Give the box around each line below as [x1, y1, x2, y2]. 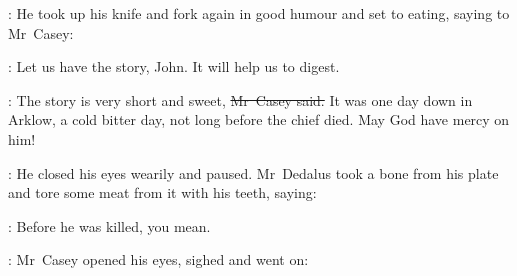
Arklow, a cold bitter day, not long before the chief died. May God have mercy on [8, 109, 510, 130]
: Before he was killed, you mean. [8, 215, 211, 236]
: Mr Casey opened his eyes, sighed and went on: [8, 249, 309, 270]
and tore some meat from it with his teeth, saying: [8, 182, 317, 203]
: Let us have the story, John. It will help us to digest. [8, 56, 340, 77]
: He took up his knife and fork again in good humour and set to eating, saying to [8, 3, 510, 23]
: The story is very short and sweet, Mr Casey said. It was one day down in [8, 89, 473, 110]
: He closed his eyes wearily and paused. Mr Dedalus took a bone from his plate [8, 162, 499, 183]
